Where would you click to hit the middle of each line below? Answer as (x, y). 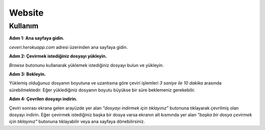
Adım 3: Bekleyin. (27, 74)
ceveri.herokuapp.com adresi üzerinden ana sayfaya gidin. (68, 47)
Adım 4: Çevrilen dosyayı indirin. (43, 99)
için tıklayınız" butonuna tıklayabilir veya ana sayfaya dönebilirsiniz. (77, 122)
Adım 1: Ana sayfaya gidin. (37, 38)
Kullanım (24, 26)
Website (26, 13)
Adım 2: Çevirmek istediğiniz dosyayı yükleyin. (58, 56)
